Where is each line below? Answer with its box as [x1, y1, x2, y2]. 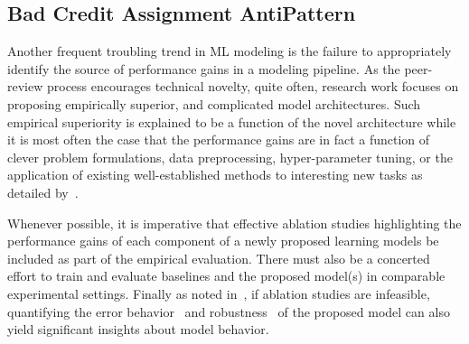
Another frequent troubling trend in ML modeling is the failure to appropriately [7, 42, 452, 60]
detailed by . [7, 182, 79, 201]
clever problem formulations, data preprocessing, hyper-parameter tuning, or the [7, 147, 453, 166]
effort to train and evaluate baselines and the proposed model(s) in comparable [7, 266, 446, 285]
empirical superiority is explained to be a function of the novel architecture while [7, 112, 456, 131]
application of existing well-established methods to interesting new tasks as [7, 165, 423, 184]
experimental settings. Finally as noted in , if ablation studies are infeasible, [7, 284, 430, 302]
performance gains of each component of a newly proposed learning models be [7, 231, 439, 250]
